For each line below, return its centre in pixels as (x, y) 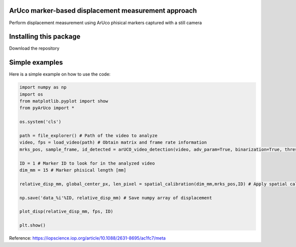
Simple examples (36, 62)
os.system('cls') (40, 122)
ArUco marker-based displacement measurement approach (103, 11)
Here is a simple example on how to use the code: (60, 74)
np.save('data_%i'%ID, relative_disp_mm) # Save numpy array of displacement (116, 198)
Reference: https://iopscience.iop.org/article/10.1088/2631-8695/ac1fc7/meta (88, 238)
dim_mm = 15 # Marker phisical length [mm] (73, 170)
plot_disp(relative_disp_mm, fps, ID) (66, 212)
